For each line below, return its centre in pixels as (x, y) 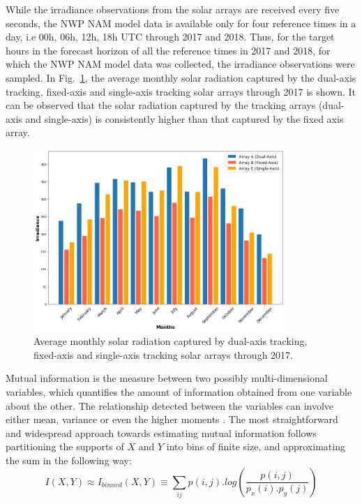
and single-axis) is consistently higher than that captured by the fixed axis (184, 118)
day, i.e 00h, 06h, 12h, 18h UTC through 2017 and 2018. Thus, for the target (170, 37)
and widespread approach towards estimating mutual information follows (161, 432)
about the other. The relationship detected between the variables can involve (170, 405)
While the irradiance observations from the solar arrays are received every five (173, 9)
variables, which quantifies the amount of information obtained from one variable (179, 391)
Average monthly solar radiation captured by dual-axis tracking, (171, 341)
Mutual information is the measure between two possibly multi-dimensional (167, 378)
